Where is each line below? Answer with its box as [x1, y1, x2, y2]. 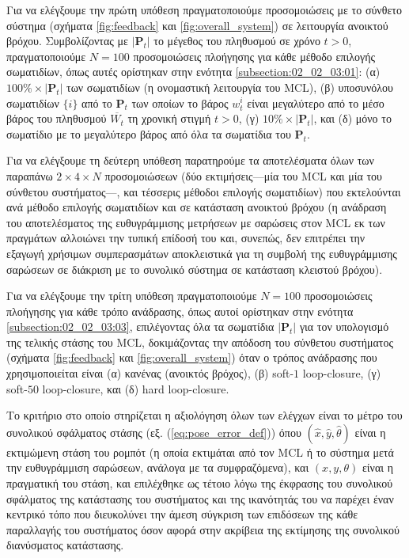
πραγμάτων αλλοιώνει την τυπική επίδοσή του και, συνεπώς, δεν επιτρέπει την [6, 230, 365, 246]
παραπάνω [6, 167, 53, 184]
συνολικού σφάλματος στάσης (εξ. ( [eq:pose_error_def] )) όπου [6, 423, 301, 440]
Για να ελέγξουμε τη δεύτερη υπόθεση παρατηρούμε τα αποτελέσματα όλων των [6, 152, 374, 169]
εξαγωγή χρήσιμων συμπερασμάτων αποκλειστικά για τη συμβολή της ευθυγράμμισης [6, 245, 397, 261]
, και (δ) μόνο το [313, 110, 392, 127]
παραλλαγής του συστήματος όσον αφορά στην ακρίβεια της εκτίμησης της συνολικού [6, 521, 400, 537]
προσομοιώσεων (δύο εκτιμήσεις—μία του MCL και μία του [104, 167, 382, 184]
